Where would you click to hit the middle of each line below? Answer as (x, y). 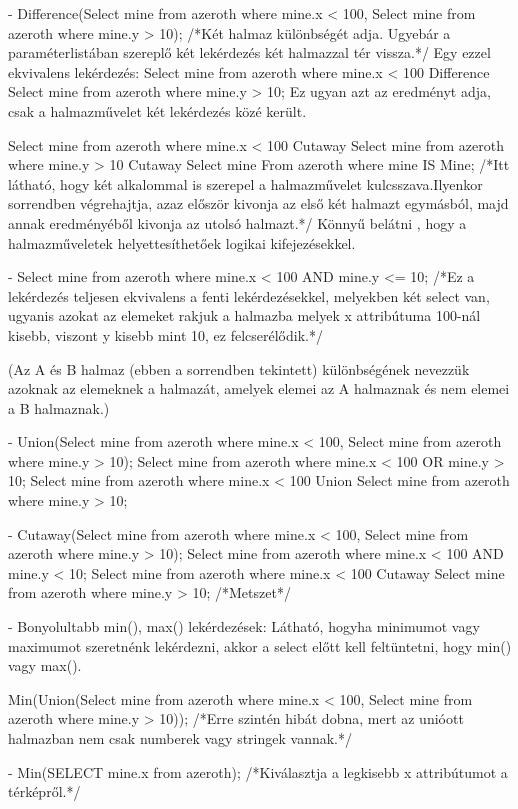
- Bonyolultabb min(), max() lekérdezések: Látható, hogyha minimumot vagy (244, 626)
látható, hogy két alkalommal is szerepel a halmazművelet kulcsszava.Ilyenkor (245, 183)
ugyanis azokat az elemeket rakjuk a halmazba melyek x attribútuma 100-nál (244, 315)
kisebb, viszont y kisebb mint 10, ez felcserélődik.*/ (165, 334)
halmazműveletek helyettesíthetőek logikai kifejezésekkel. (182, 242)
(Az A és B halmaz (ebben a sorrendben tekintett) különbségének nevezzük (239, 368)
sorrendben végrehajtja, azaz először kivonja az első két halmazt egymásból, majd (258, 203)
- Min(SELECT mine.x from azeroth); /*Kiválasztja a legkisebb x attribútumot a (258, 771)
